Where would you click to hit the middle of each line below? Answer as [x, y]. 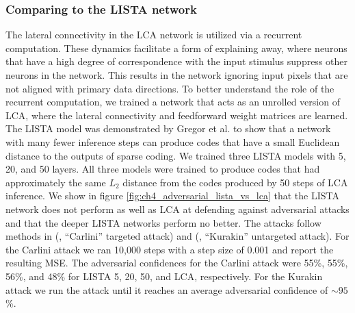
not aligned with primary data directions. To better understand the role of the [170, 88]
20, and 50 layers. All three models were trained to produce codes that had [163, 169]
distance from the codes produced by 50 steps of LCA [235, 182]
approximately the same [56, 182]
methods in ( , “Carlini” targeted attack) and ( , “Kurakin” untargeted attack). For [177, 236]
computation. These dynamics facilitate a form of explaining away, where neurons [176, 48]
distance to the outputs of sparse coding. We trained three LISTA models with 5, [176, 155]
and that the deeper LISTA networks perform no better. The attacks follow [163, 222]
